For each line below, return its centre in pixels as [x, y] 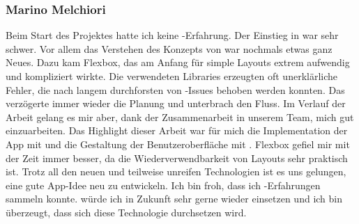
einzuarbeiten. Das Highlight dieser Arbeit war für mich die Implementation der [177, 130]
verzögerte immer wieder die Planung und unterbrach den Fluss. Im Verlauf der [176, 103]
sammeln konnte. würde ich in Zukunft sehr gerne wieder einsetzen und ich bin [174, 199]
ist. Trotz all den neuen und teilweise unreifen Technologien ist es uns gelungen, [176, 171]
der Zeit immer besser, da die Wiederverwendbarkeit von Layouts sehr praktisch [177, 158]
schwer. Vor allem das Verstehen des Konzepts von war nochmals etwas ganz [169, 48]
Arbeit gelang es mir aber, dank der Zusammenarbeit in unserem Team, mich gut [180, 117]
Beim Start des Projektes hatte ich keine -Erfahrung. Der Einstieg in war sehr [172, 35]
